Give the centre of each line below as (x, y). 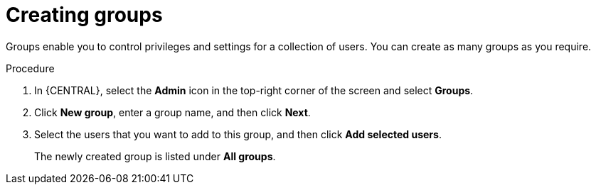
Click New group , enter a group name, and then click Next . (172, 112)
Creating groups (84, 15)
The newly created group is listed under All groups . (155, 156)
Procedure (30, 68)
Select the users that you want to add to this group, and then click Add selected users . (238, 134)
